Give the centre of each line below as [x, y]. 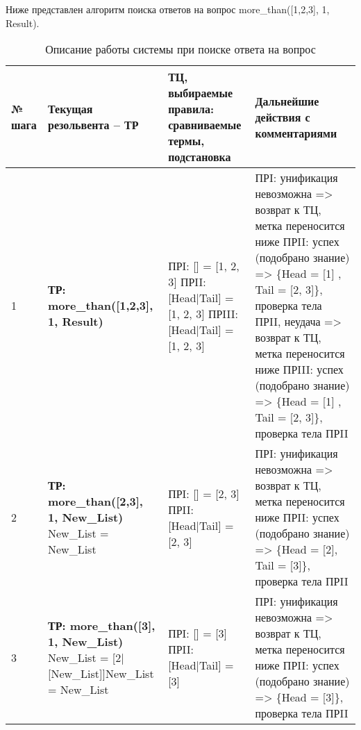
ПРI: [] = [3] [198, 633]
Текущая [70, 109]
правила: [191, 109]
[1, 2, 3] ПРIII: [203, 313]
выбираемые [200, 93]
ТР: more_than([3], [102, 625]
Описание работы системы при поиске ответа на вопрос [180, 49]
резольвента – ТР [93, 125]
